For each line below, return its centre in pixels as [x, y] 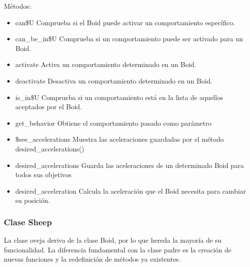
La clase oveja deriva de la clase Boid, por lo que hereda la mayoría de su [113, 240]
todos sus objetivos [43, 175]
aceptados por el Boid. [48, 107]
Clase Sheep [28, 222]
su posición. [33, 200]
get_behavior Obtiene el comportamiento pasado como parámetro [113, 123]
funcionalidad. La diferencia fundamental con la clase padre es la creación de [118, 249]
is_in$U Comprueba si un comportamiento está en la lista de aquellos [119, 97]
